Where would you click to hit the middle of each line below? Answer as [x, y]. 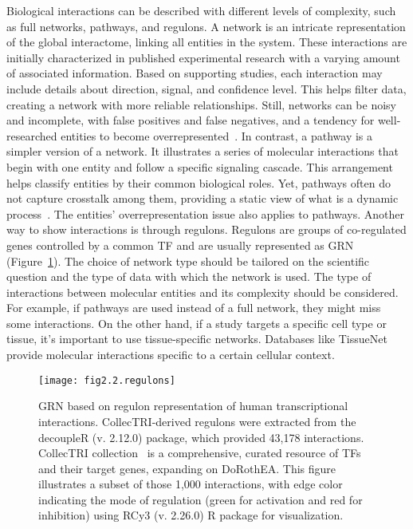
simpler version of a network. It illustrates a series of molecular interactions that [203, 151]
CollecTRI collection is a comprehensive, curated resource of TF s [200, 453]
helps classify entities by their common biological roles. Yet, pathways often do [199, 182]
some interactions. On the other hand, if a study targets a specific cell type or [197, 323]
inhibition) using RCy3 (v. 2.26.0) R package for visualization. [191, 515]
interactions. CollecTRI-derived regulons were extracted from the [197, 421]
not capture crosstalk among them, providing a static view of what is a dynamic [203, 198]
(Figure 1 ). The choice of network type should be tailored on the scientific [188, 261]
